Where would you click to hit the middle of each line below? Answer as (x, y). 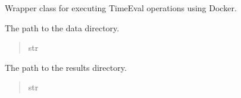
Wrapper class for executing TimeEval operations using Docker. (121, 8)
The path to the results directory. (66, 67)
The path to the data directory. (62, 27)
